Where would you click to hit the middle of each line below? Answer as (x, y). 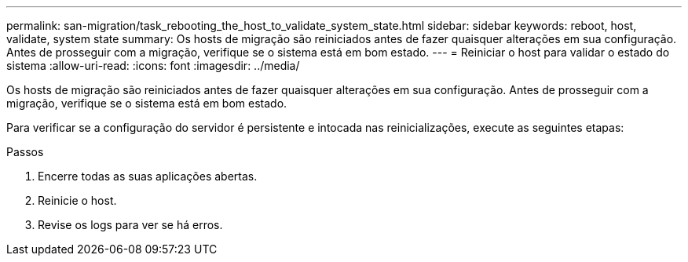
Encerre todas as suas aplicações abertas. (148, 176)
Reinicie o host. (77, 200)
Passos (25, 152)
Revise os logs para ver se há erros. (130, 225)
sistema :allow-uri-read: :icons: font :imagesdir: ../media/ (153, 65)
